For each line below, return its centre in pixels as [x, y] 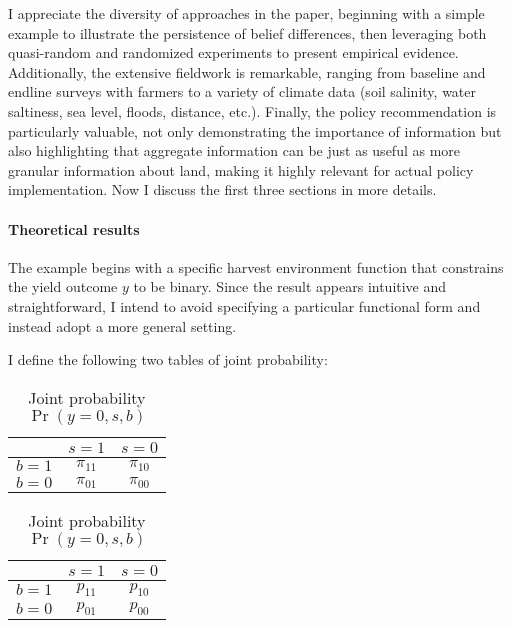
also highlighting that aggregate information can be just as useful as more [234, 150]
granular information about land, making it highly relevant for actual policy [241, 169]
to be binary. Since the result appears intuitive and [290, 286]
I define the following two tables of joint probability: [168, 359]
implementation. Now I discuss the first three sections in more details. [222, 189]
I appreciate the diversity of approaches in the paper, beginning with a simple [246, 13]
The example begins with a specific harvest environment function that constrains [256, 266]
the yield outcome [63, 286]
